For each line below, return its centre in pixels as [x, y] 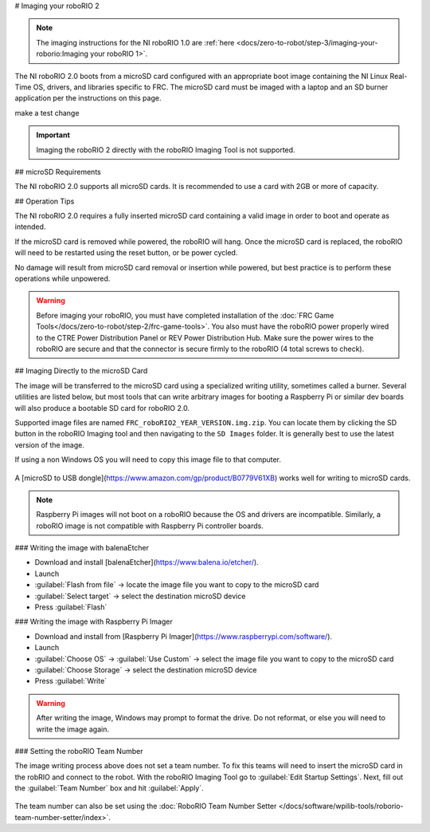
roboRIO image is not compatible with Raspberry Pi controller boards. [150, 526]
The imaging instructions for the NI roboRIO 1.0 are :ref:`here [135, 42]
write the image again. [72, 729]
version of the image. [50, 445]
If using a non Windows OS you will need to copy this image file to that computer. [148, 459]
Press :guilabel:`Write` [71, 681]
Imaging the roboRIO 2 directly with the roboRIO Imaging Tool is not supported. [166, 150]
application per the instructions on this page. [88, 98]
